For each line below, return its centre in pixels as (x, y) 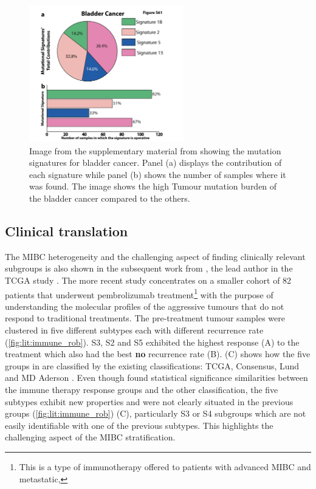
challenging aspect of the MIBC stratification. (90, 437)
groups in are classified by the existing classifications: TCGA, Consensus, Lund (152, 365)
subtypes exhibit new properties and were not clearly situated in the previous (149, 401)
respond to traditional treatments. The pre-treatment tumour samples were (145, 318)
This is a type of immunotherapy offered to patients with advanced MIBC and (165, 466)
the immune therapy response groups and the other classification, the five (142, 390)
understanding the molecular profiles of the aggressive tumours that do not (145, 306)
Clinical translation (67, 231)
